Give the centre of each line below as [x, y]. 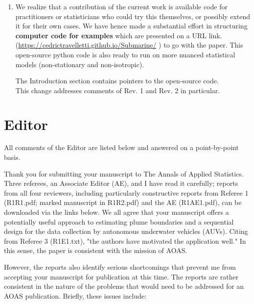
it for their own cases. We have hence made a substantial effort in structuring [131, 26]
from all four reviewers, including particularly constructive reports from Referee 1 [126, 192]
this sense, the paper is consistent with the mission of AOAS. [96, 250]
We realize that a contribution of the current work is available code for [121, 6]
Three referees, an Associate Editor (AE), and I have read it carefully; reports [121, 183]
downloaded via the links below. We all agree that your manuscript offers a [116, 212]
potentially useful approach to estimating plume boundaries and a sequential [119, 221]
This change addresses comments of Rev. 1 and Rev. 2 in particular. [118, 90]
